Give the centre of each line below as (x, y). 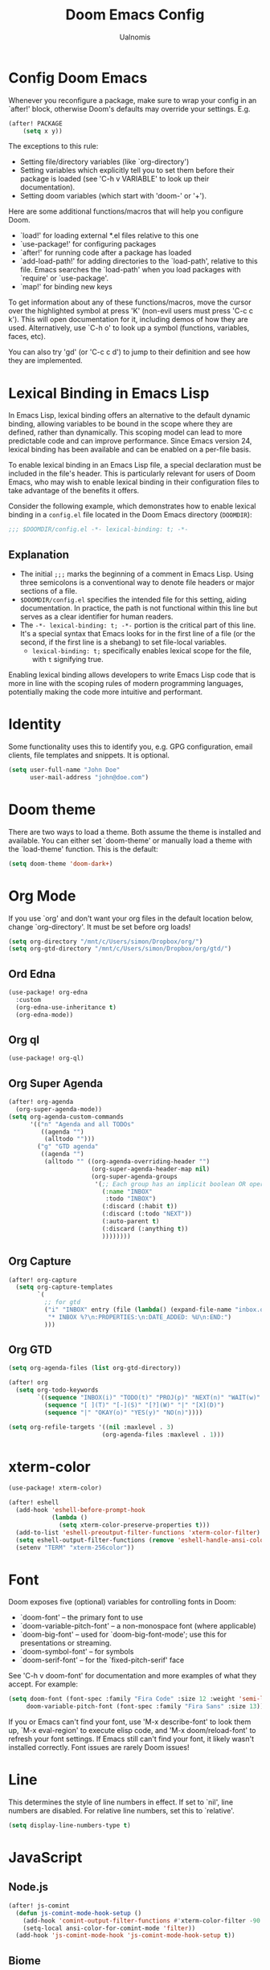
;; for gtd (62, 1302)
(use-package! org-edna (48, 993)
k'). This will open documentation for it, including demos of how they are (128, 320)
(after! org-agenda (41, 1102)
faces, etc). (27, 337)
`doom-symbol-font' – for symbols (77, 1652)
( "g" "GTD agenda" (68, 1146)
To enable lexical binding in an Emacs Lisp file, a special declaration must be (135, 465)
